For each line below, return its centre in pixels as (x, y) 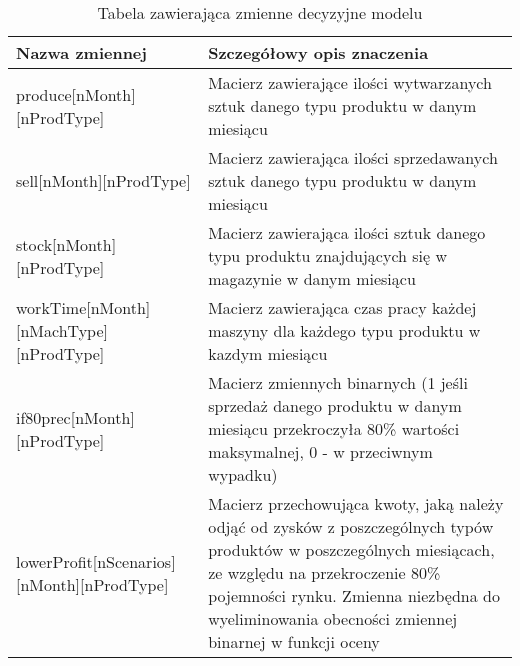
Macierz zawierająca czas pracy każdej (342, 307)
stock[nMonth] (66, 244)
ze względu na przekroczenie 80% (324, 572)
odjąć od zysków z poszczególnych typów (351, 526)
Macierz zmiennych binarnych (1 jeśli (338, 382)
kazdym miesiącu (268, 353)
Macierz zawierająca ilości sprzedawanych (353, 157)
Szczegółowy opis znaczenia (318, 52)
